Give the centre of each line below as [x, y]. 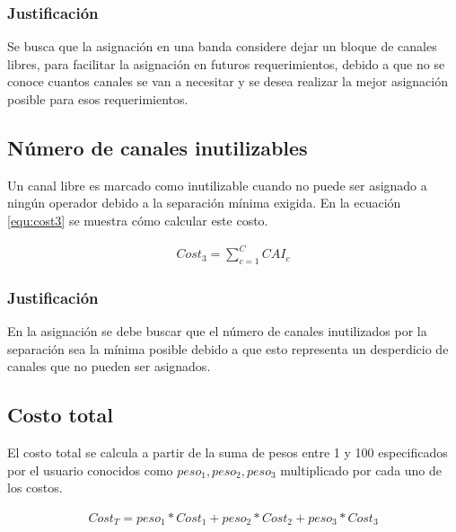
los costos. [35, 488]
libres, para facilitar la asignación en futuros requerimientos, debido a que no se [226, 63]
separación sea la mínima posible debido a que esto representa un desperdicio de [228, 348]
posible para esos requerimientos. [98, 99]
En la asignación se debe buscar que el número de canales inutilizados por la [217, 331]
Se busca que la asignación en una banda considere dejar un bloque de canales [222, 46]
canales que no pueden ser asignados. [109, 366]
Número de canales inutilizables [158, 147]
